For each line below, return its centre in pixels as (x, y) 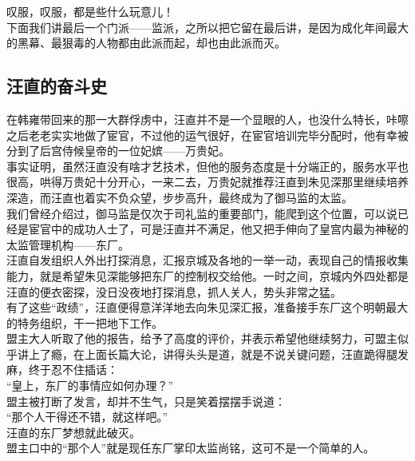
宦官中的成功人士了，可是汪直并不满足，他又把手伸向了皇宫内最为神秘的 (218, 229)
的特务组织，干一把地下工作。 (85, 322)
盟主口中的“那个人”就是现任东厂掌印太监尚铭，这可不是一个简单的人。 (191, 448)
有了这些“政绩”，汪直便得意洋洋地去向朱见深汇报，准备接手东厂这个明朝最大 (207, 307)
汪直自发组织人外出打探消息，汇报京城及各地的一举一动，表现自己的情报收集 (207, 260)
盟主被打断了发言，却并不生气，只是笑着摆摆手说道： (146, 401)
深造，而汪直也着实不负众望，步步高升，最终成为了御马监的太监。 (180, 197)
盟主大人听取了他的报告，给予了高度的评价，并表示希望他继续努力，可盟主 (202, 338)
